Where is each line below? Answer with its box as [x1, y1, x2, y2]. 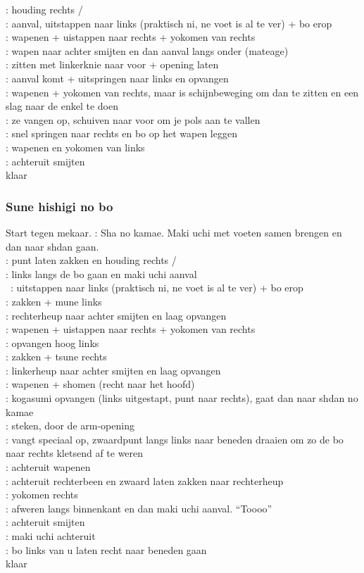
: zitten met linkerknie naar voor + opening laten [6, 57, 219, 72]
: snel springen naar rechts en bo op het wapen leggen [6, 126, 237, 141]
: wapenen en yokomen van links [6, 139, 145, 154]
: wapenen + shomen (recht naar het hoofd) [6, 377, 195, 391]
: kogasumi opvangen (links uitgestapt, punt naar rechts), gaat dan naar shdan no [6, 391, 358, 405]
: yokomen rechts [6, 487, 78, 502]
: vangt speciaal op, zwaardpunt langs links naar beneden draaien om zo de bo [6, 432, 344, 446]
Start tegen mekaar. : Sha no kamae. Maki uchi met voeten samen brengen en [6, 225, 342, 239]
